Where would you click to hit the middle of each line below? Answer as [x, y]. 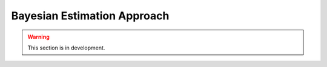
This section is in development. [66, 48]
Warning [38, 37]
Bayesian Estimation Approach [90, 16]
